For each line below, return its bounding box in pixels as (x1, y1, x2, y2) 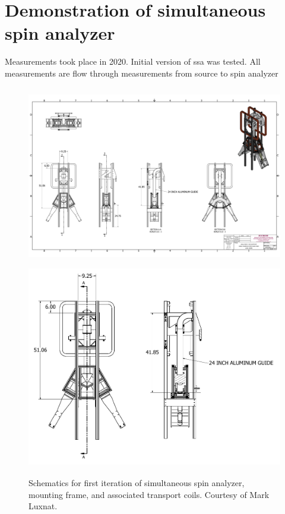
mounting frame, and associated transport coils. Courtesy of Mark (28, 488, 270, 500)
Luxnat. (28, 500, 58, 512)
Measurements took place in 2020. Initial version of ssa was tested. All (5, 55, 261, 68)
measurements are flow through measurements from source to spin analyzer (5, 66, 278, 79)
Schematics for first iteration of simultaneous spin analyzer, (28, 477, 245, 489)
